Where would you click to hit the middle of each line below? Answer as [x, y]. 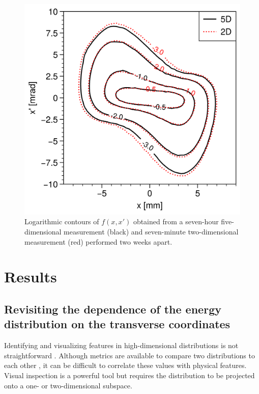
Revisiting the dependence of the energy [113, 309]
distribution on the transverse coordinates [117, 324]
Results [31, 277]
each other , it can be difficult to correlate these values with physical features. [125, 365]
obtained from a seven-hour [176, 221]
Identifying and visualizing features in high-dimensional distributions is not [121, 345]
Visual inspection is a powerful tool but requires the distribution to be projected [129, 375]
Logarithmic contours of [62, 221]
